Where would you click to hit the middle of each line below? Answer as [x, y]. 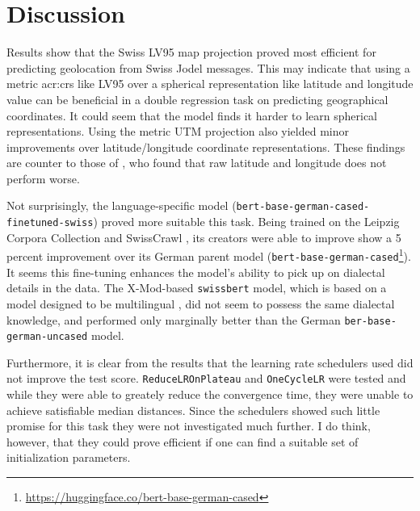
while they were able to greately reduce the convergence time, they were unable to [210, 394]
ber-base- [370, 321]
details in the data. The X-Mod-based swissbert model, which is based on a [197, 288]
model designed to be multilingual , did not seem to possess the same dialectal [201, 303]
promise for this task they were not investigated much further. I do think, [189, 426]
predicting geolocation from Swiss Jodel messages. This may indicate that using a [208, 67]
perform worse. [43, 178]
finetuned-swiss [50, 223]
